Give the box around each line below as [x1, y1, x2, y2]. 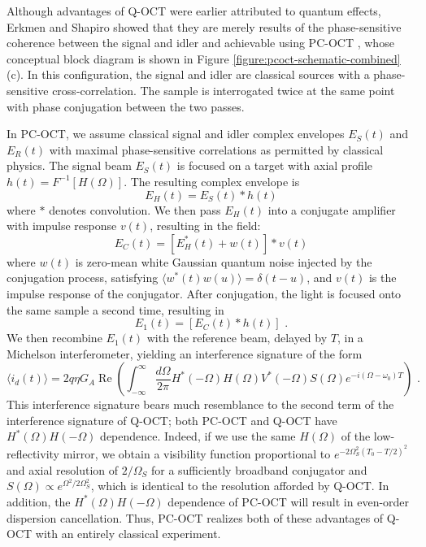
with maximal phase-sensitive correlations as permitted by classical [49, 141, 384, 158]
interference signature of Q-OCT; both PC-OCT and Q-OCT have [7, 411, 337, 428]
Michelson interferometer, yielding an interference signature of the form [7, 345, 363, 362]
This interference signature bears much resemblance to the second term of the [7, 396, 394, 413]
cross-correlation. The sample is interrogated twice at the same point [52, 81, 395, 98]
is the [368, 269, 397, 286]
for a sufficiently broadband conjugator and [150, 461, 367, 478]
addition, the [7, 493, 71, 510]
